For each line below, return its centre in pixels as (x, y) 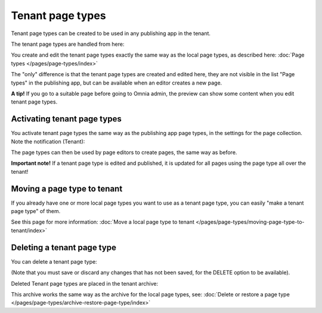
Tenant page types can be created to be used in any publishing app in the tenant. (111, 33)
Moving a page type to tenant (67, 188)
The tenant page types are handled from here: (68, 44)
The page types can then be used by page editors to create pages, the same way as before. (124, 152)
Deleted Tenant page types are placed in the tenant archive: (84, 283)
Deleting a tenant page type (64, 247)
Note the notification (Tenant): (48, 141)
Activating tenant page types (66, 119)
